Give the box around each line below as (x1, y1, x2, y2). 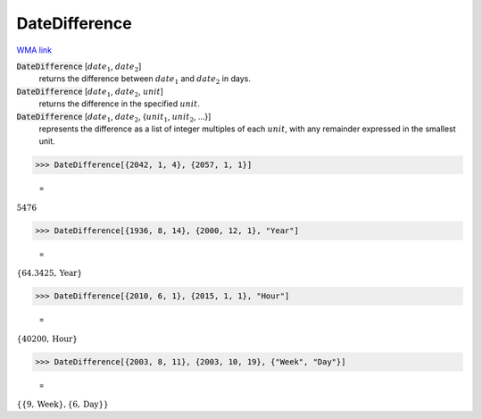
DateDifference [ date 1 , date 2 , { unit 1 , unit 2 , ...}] (16, 111, 212, 124)
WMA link (16, 45, 53, 55)
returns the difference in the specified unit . (38, 98, 200, 109)
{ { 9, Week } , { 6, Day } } (16, 399, 109, 410)
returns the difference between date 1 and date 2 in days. (38, 73, 252, 87)
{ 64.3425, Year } (16, 268, 83, 279)
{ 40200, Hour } (16, 333, 78, 344)
